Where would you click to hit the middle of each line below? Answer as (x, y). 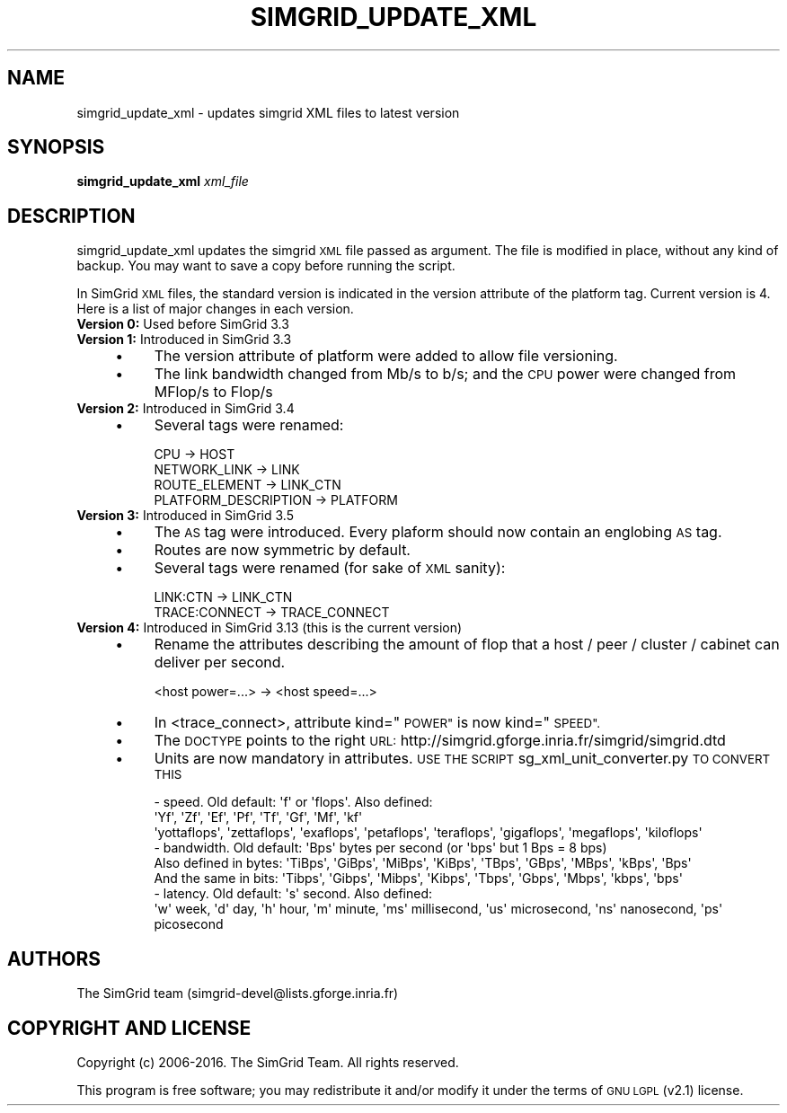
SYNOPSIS (56, 147)
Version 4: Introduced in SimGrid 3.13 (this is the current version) (270, 628)
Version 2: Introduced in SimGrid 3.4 (186, 409)
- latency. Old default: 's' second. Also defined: (293, 894)
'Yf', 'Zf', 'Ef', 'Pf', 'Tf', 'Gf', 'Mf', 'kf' (258, 817)
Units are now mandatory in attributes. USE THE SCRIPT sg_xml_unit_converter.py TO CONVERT (462, 759)
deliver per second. (220, 662)
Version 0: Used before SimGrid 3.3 (183, 324)
